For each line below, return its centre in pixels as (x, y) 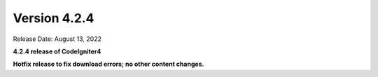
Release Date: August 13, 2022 (57, 39)
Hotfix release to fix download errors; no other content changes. (108, 64)
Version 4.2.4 (54, 18)
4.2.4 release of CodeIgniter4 (57, 51)
